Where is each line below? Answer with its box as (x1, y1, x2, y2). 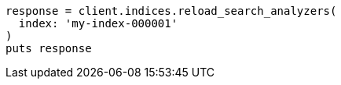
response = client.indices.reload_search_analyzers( (5, 5, 337, 17)
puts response (5, 42, 92, 55)
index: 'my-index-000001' (18, 17, 178, 30)
